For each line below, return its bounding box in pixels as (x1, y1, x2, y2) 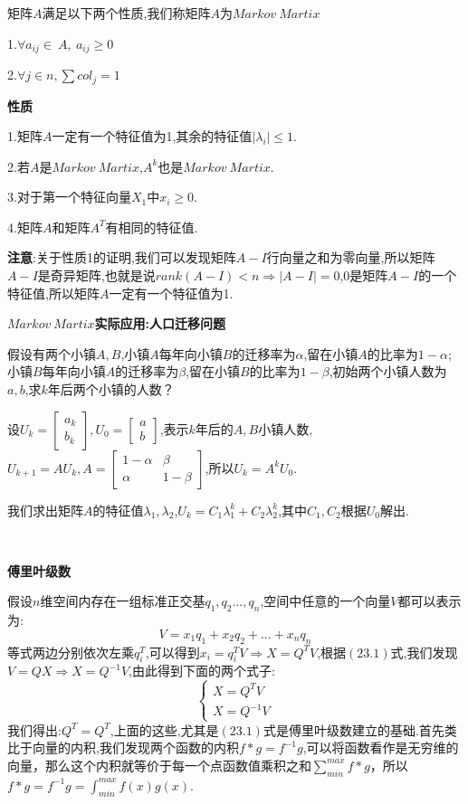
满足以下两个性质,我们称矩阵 (42, 4, 211, 22)
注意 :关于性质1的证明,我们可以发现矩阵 (7, 248, 236, 267)
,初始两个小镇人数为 (329, 362, 447, 381)
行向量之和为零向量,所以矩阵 (266, 248, 435, 267)
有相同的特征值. (105, 217, 198, 236)
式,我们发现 (390, 642, 458, 661)
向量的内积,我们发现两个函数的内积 (32, 738, 239, 757)
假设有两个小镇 (7, 344, 96, 363)
